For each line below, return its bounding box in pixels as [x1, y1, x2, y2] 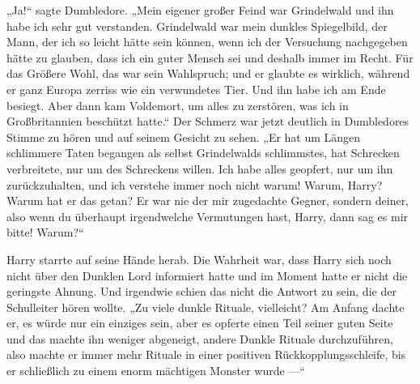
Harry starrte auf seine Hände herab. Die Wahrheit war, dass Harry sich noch [6, 250, 392, 267]
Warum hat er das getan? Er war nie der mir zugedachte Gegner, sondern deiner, [6, 192, 409, 209]
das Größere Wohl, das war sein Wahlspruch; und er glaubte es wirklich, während [6, 65, 410, 82]
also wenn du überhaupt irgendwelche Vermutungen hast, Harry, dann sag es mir [6, 207, 409, 224]
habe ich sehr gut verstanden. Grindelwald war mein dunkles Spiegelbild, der [6, 17, 388, 34]
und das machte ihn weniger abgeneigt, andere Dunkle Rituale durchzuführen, [6, 330, 393, 347]
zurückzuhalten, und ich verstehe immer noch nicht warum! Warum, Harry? [6, 176, 383, 193]
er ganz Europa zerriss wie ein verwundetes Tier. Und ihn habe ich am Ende [6, 80, 386, 97]
